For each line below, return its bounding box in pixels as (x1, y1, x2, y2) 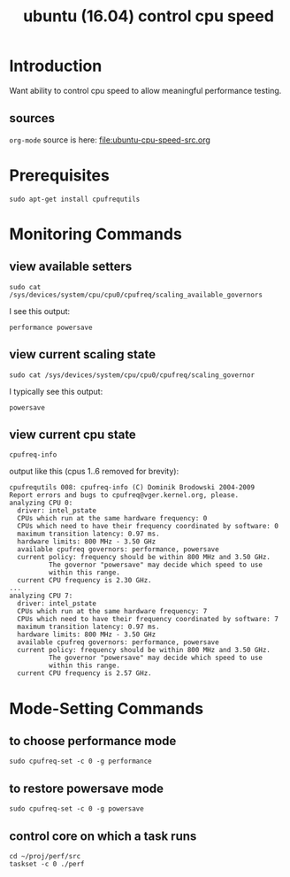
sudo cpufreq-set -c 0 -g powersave (9, 804, 144, 813)
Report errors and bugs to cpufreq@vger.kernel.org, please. (9, 491, 240, 500)
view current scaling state (9, 347, 156, 362)
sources (9, 111, 56, 126)
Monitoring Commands (9, 224, 183, 244)
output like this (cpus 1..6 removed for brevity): (9, 466, 179, 477)
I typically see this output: (9, 386, 103, 396)
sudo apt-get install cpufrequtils (9, 195, 141, 204)
